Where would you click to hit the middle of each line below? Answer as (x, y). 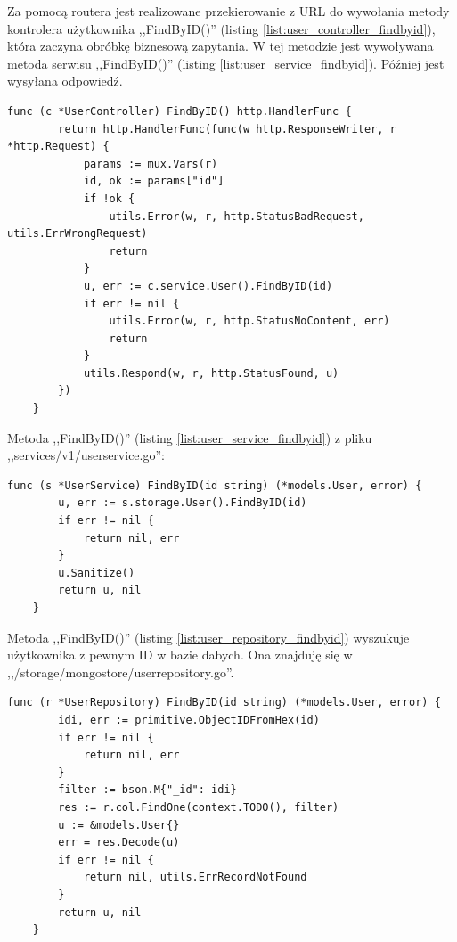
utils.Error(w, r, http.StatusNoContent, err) (249, 321)
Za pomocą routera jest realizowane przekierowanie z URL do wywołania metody (228, 11)
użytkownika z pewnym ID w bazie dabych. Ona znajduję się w (180, 655)
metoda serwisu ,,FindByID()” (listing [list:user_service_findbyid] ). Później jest (226, 63)
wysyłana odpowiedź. (65, 81)
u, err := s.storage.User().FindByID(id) (183, 503)
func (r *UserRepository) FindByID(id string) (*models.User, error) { (224, 703)
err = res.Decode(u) (119, 843)
